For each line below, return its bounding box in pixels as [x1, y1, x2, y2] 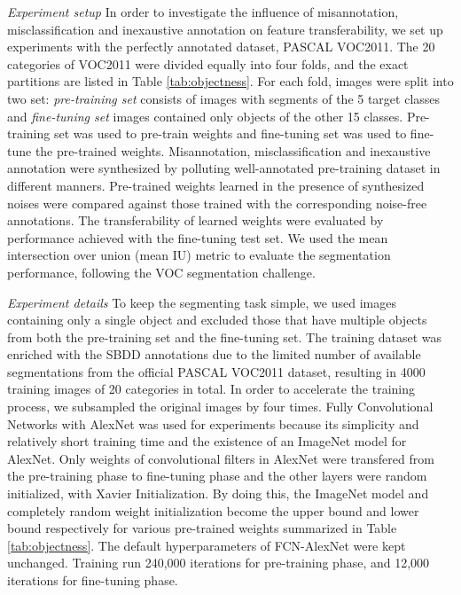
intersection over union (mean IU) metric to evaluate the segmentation [7, 246, 391, 264]
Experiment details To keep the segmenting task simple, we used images [7, 293, 396, 311]
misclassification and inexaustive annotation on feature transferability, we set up [7, 20, 443, 38]
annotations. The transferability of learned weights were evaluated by [7, 211, 384, 230]
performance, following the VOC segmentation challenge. [7, 262, 316, 281]
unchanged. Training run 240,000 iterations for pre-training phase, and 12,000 [7, 553, 430, 572]
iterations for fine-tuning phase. [7, 571, 178, 589]
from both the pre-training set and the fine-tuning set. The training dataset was [7, 327, 442, 346]
